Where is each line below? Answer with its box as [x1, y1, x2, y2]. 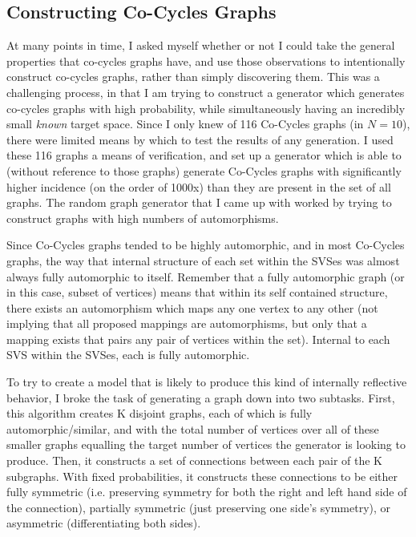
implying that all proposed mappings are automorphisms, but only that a [6, 315, 367, 332]
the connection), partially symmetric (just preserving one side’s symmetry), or [6, 499, 391, 515]
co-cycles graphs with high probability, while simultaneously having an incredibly [6, 99, 406, 116]
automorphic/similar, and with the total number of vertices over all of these [6, 420, 379, 437]
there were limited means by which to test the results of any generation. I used [6, 131, 394, 147]
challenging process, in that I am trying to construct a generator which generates [6, 83, 405, 100]
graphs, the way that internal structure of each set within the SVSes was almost [6, 252, 400, 268]
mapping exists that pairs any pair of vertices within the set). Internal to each [6, 330, 390, 347]
